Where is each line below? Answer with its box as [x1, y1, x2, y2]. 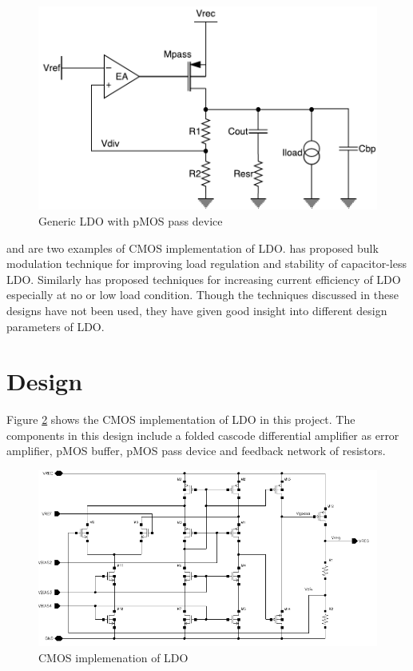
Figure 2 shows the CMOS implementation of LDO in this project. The [6, 411, 355, 428]
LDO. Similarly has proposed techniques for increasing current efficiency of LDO [6, 270, 401, 287]
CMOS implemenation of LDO [38, 649, 189, 665]
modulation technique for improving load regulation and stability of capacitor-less [6, 255, 407, 272]
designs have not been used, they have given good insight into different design [6, 302, 387, 318]
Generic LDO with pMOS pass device [38, 212, 223, 229]
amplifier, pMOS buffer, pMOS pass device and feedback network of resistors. [6, 442, 386, 459]
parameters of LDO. [6, 318, 105, 334]
